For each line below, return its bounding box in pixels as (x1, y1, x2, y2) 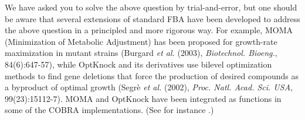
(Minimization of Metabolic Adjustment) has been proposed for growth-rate (5, 35, 277, 47)
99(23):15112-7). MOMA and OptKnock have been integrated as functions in (5, 92, 282, 104)
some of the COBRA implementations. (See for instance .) (5, 104, 214, 116)
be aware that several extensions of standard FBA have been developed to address (5, 12, 300, 24)
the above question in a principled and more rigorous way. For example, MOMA (5, 24, 293, 36)
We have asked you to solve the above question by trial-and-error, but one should (5, 1, 297, 13)
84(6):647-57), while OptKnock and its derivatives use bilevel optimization (5, 58, 272, 70)
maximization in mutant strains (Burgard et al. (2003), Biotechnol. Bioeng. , (5, 47, 277, 59)
